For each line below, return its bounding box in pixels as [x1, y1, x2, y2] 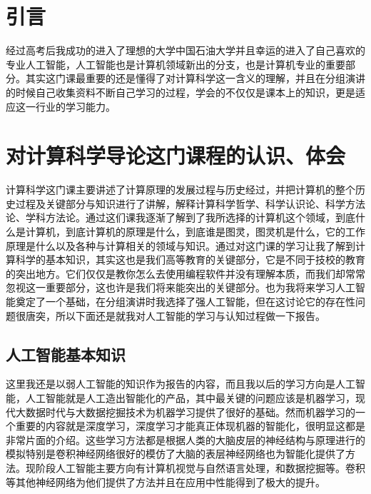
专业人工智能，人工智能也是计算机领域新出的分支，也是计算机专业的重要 [6, 56, 345, 71]
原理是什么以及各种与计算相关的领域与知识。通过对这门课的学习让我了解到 [6, 238, 355, 253]
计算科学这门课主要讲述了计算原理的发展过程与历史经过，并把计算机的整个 [6, 182, 355, 197]
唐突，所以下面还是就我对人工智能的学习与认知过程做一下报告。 [25, 308, 325, 323]
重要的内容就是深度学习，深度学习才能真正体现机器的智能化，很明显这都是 [15, 418, 365, 433]
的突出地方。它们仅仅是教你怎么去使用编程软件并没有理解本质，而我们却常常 [6, 266, 365, 281]
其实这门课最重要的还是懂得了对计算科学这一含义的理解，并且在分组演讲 [25, 71, 365, 86]
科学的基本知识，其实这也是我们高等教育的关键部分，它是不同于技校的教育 [15, 252, 365, 267]
